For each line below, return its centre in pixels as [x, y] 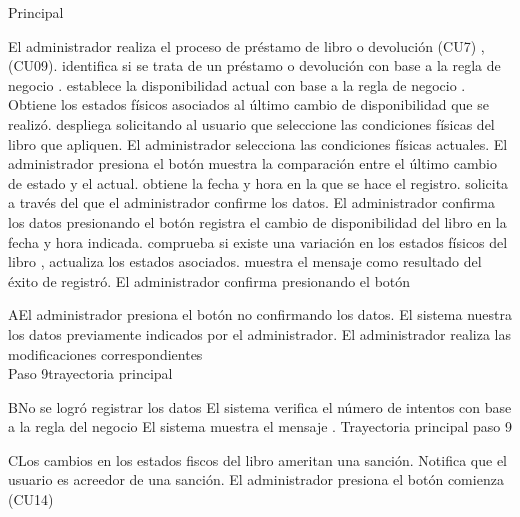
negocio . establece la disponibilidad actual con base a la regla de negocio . [237, 84]
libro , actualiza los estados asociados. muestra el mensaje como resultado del [245, 261]
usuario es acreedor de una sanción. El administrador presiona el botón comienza [256, 479]
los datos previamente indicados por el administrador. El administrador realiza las [260, 333]
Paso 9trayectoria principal [90, 373]
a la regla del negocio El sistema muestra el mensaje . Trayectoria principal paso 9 [260, 426]
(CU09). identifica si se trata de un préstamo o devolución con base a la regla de [254, 65]
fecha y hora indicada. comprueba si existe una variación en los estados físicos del [258, 241]
